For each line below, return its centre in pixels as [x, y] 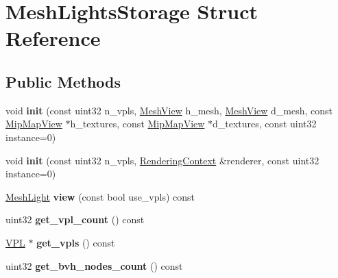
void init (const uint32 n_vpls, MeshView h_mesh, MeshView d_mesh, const [169, 110]
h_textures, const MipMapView [137, 124]
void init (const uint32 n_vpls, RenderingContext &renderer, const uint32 [162, 160]
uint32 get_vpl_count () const [75, 219]
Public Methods [63, 81]
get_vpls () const [76, 242]
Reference [53, 38]
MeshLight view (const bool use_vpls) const [100, 196]
